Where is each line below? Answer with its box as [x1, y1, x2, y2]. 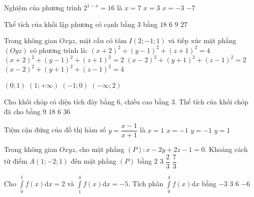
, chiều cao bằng [120, 97, 169, 107]
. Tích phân [128, 178, 164, 188]
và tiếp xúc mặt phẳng [168, 35, 236, 46]
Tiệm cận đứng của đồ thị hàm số [4, 124, 106, 135]
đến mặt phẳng [71, 156, 116, 166]
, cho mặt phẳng [75, 144, 124, 154]
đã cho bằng [4, 106, 41, 116]
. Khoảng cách [204, 144, 248, 154]
